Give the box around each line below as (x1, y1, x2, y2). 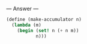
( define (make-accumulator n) (6, 17, 82, 23)
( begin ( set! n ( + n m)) (17, 27, 79, 33)
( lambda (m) (11, 22, 42, 28)
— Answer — (6, 5, 39, 12)
